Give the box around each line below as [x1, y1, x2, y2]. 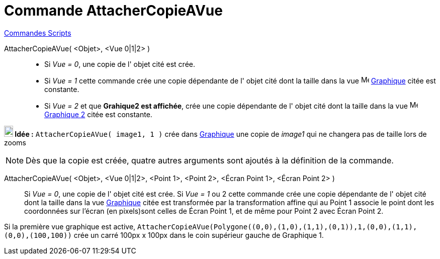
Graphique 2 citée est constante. [44, 110, 152, 119]
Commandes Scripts [4, 28, 71, 37]
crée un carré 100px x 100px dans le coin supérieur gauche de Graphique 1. [73, 230, 324, 239]
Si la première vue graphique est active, [4, 222, 136, 231]
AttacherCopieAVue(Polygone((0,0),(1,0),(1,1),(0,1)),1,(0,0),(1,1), [137, 222, 417, 231]
